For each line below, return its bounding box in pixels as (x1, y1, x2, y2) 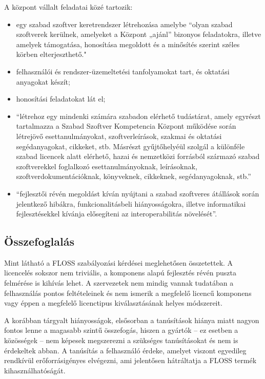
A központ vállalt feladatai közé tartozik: (4, 2, 133, 12)
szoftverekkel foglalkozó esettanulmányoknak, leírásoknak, (16, 161, 197, 171)
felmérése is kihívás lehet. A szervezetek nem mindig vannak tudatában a (4, 277, 234, 288)
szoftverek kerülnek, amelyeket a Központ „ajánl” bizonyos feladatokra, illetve (16, 29, 261, 39)
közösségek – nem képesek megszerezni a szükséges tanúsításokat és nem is (4, 335, 238, 346)
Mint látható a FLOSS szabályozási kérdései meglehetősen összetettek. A (4, 257, 233, 268)
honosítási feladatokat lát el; (16, 93, 106, 104)
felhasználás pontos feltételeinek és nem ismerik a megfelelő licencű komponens (4, 287, 252, 298)
